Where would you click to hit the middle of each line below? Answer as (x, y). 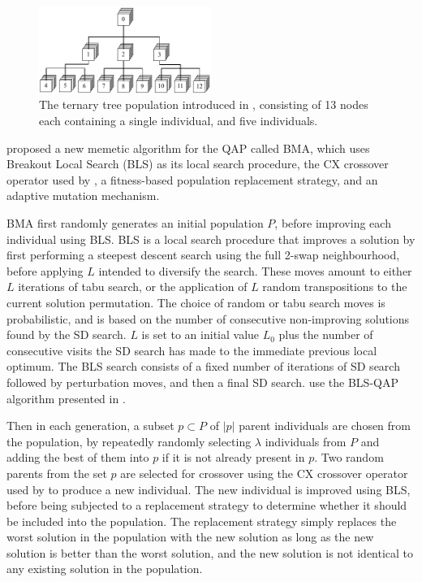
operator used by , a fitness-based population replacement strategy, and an (192, 179)
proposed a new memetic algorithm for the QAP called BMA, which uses (188, 148)
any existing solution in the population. (105, 569)
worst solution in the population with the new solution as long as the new (190, 537)
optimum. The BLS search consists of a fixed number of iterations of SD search (203, 366)
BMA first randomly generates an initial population (135, 223)
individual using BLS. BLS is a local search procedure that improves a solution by (211, 239)
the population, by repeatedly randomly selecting (129, 441)
